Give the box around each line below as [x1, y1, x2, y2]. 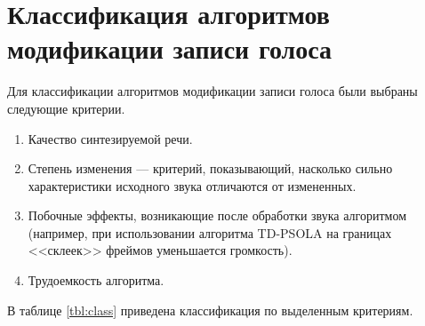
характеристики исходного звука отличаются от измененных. [28, 176, 357, 195]
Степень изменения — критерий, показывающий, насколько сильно [28, 159, 393, 178]
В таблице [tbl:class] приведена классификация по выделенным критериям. [7, 300, 413, 319]
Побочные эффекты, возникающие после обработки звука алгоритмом [28, 206, 406, 225]
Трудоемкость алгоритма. [28, 271, 164, 290]
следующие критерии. [7, 99, 125, 117]
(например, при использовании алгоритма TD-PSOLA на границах [28, 223, 392, 242]
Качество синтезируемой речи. [28, 129, 193, 147]
